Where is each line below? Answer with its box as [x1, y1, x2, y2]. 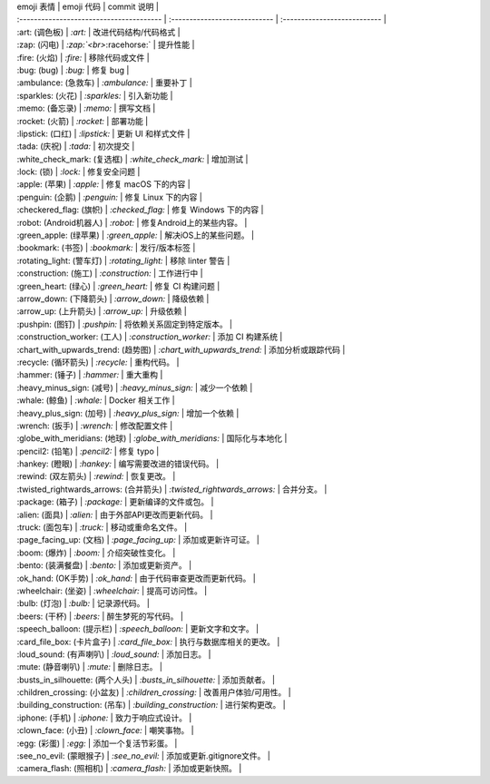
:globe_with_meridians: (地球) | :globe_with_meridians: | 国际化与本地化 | [16, 433, 288, 444]
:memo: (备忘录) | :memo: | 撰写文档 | [16, 103, 156, 113]
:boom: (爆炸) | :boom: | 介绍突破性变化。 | [16, 547, 176, 558]
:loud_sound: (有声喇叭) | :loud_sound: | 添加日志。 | [16, 649, 211, 660]
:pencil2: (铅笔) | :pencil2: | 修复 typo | [16, 446, 160, 456]
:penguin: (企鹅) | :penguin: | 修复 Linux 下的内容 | [16, 191, 203, 202]
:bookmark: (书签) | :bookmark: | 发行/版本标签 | [16, 242, 196, 253]
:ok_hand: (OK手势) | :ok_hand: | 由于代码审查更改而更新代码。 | [16, 573, 256, 583]
